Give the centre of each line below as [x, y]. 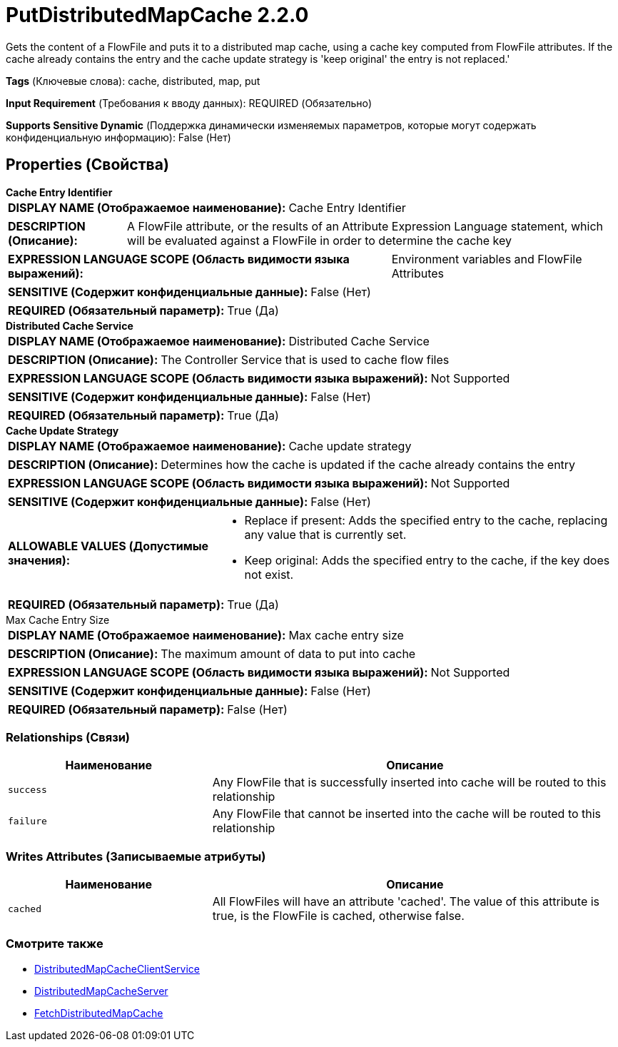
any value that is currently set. [325, 534]
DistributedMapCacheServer [101, 991]
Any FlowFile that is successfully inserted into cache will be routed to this [409, 783]
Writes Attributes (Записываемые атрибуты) [136, 856]
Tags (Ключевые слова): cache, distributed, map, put [133, 81]
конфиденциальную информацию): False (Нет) [118, 137]
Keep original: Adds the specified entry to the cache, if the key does [427, 560]
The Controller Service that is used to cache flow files [305, 359]
